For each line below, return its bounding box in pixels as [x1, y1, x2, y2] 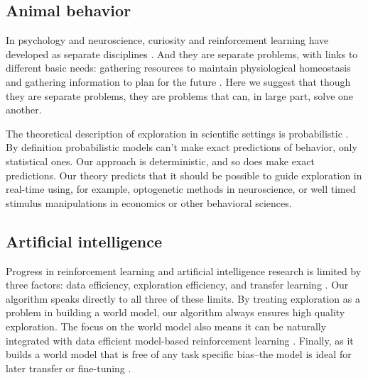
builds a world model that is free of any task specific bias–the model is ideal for [6, 347, 352, 362]
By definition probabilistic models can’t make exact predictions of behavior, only [6, 140, 357, 155]
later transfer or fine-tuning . [6, 360, 131, 375]
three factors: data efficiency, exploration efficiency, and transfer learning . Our [6, 277, 349, 292]
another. [6, 102, 42, 117]
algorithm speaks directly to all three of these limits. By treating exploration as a [6, 291, 360, 306]
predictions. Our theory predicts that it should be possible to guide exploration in [6, 167, 362, 182]
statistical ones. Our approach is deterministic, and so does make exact [6, 153, 315, 168]
